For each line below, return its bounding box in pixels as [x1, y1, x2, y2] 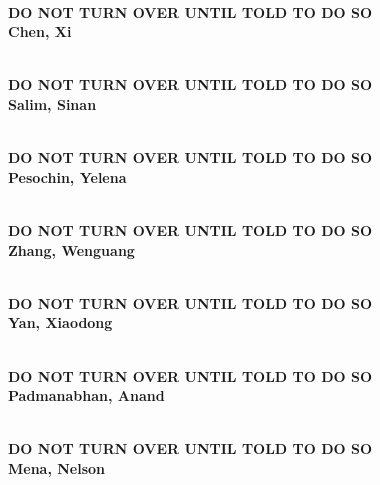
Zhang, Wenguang [8, 239, 135, 260]
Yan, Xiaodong [8, 312, 113, 333]
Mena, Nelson [8, 457, 106, 478]
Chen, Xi [8, 21, 72, 42]
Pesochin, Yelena [8, 166, 127, 187]
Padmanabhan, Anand [8, 385, 165, 406]
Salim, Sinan [8, 93, 97, 114]
